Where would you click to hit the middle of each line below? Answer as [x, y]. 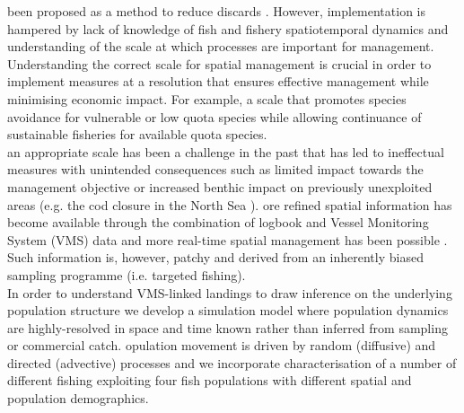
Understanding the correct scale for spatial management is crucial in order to [219, 63]
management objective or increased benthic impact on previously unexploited [220, 186]
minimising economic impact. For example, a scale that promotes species [207, 98]
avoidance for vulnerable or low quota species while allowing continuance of [214, 116]
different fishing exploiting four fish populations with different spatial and [210, 380]
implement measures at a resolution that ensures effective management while [218, 81]
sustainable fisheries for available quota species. [137, 134]
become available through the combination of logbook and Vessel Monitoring [218, 222]
